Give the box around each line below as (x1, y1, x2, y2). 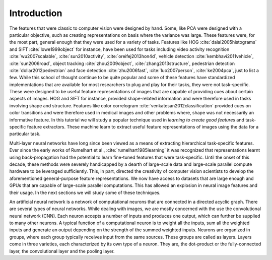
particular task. (9, 131, 41, 137)
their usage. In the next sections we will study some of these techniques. (9, 189, 161, 196)
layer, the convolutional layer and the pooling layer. (9, 248, 115, 254)
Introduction (9, 8, 62, 19)
